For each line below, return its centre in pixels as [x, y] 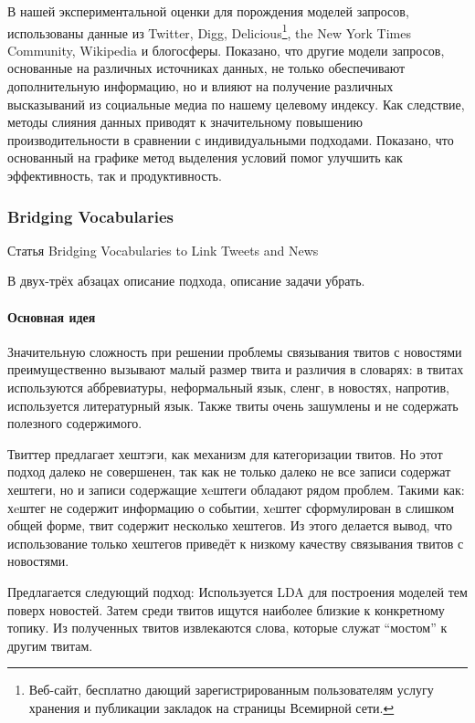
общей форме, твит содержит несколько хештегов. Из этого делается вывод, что [230, 525]
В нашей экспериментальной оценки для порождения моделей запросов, [208, 11]
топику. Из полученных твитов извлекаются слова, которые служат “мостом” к [227, 628]
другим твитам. [50, 645]
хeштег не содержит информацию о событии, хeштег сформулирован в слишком [231, 507]
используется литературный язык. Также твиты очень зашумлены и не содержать [233, 405]
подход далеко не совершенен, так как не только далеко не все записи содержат [229, 472]
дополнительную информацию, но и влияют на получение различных [201, 86]
